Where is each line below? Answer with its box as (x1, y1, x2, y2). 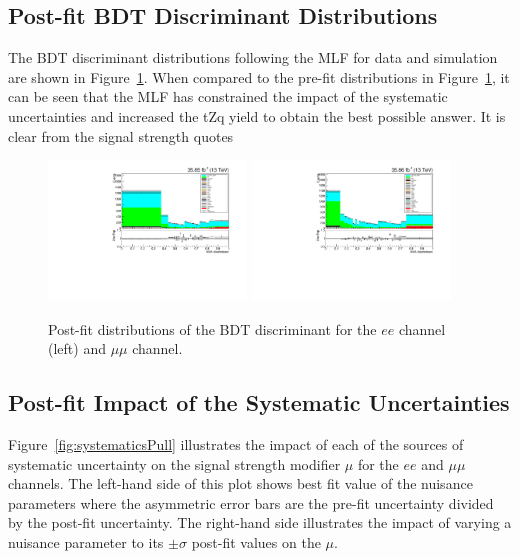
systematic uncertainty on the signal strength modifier (8, 453, 341, 474)
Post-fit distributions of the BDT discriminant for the (48, 318, 377, 339)
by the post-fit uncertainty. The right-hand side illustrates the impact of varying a (8, 512, 512, 533)
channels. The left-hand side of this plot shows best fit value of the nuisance (8, 473, 473, 494)
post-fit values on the (191, 531, 321, 552)
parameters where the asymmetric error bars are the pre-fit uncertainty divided (8, 492, 494, 513)
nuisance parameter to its (8, 531, 164, 552)
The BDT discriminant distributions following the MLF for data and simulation (8, 47, 498, 68)
